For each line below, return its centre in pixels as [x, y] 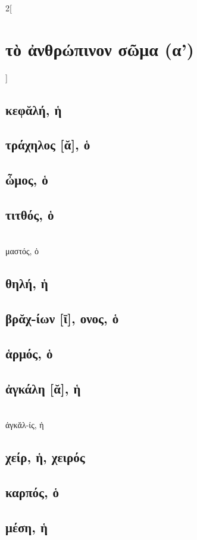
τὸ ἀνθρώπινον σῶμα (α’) [100, 49]
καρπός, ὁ [32, 491]
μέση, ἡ [26, 527]
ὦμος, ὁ [27, 180]
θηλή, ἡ [27, 283]
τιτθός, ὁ [30, 215]
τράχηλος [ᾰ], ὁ [48, 144]
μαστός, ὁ [22, 251]
